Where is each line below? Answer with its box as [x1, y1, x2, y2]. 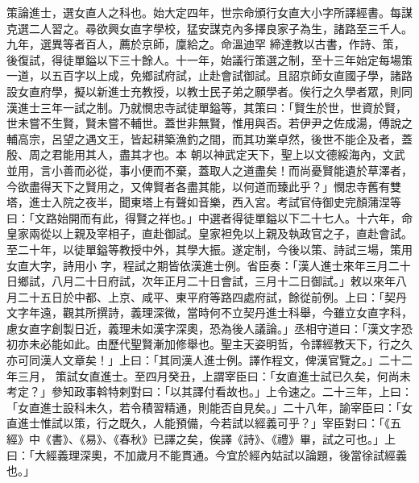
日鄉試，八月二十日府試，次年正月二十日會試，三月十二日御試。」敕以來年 [6, 273, 396, 289]
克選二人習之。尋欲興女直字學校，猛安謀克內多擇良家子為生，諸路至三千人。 [6, 19, 413, 36]
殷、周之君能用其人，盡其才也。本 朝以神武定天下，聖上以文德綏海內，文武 [6, 146, 405, 163]
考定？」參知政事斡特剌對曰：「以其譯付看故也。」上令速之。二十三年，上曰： [6, 383, 413, 400]
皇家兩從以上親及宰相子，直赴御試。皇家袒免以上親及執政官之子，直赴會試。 [6, 225, 413, 242]
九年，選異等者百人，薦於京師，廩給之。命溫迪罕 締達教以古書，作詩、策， [6, 35, 405, 52]
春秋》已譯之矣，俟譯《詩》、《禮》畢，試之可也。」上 [118, 431, 396, 448]
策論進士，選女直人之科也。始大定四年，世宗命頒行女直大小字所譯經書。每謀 [6, 4, 413, 20]
